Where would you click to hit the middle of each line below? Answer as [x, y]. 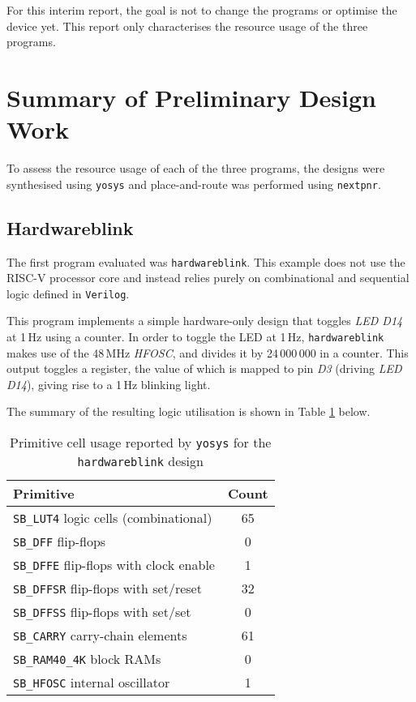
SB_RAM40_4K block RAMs [87, 659]
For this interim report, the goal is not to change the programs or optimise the [202, 10]
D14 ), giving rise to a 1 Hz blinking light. [109, 384]
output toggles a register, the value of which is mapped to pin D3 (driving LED [204, 368]
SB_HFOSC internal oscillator [92, 683]
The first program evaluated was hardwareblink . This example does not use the [206, 261]
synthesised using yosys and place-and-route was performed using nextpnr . [194, 184]
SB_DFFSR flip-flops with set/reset [107, 589]
